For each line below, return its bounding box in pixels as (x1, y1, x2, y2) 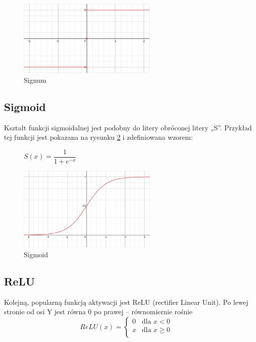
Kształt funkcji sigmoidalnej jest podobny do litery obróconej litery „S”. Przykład (4, 122, 252, 132)
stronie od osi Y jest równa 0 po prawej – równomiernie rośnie (4, 306, 193, 317)
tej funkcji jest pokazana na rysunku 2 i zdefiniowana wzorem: (4, 132, 193, 142)
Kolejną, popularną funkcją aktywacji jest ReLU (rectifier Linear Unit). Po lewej (4, 296, 249, 307)
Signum (24, 74, 47, 85)
